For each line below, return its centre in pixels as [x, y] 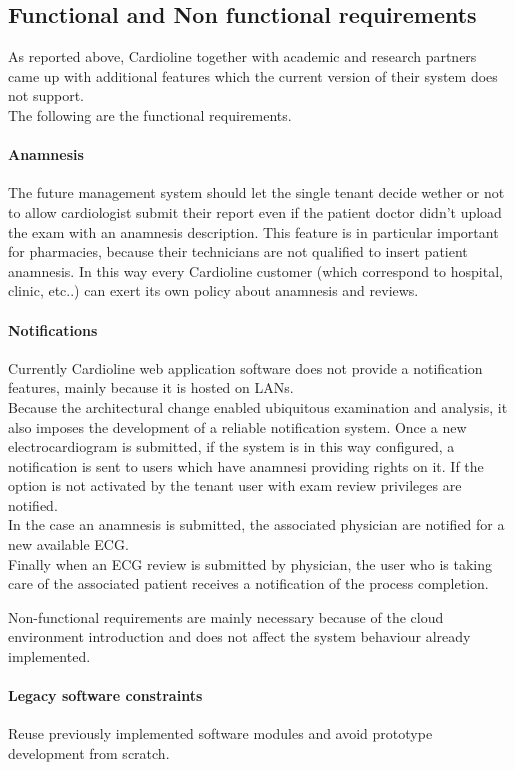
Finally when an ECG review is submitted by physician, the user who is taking [250, 563]
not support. [46, 95]
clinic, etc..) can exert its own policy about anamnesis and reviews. [213, 290]
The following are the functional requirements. [150, 114]
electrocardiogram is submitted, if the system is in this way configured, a [231, 446]
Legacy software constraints [105, 695]
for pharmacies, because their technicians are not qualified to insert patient [238, 251]
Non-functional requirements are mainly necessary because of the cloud [226, 616]
